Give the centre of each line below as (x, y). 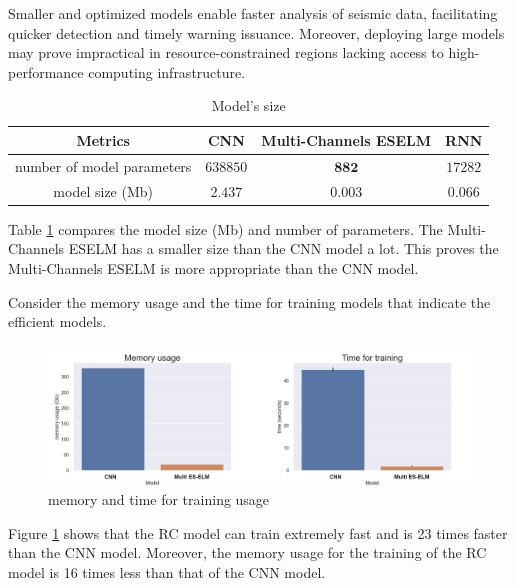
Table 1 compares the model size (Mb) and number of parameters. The (225, 228)
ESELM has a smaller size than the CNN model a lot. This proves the (283, 248)
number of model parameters (103, 165)
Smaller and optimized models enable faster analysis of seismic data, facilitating (253, 13)
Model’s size (248, 105)
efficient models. (57, 321)
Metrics (103, 139)
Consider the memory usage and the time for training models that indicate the (249, 301)
